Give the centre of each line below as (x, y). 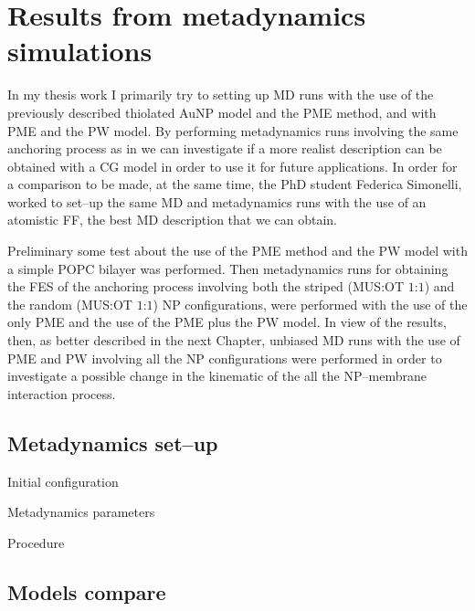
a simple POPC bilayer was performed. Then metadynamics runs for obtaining (228, 268)
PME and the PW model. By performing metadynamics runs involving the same (233, 130)
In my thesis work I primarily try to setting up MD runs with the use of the (221, 95)
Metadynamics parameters (81, 512)
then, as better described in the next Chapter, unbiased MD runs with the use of (234, 340)
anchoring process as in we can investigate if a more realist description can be (225, 148)
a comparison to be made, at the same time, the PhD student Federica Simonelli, (235, 184)
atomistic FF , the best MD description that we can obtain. (172, 220)
